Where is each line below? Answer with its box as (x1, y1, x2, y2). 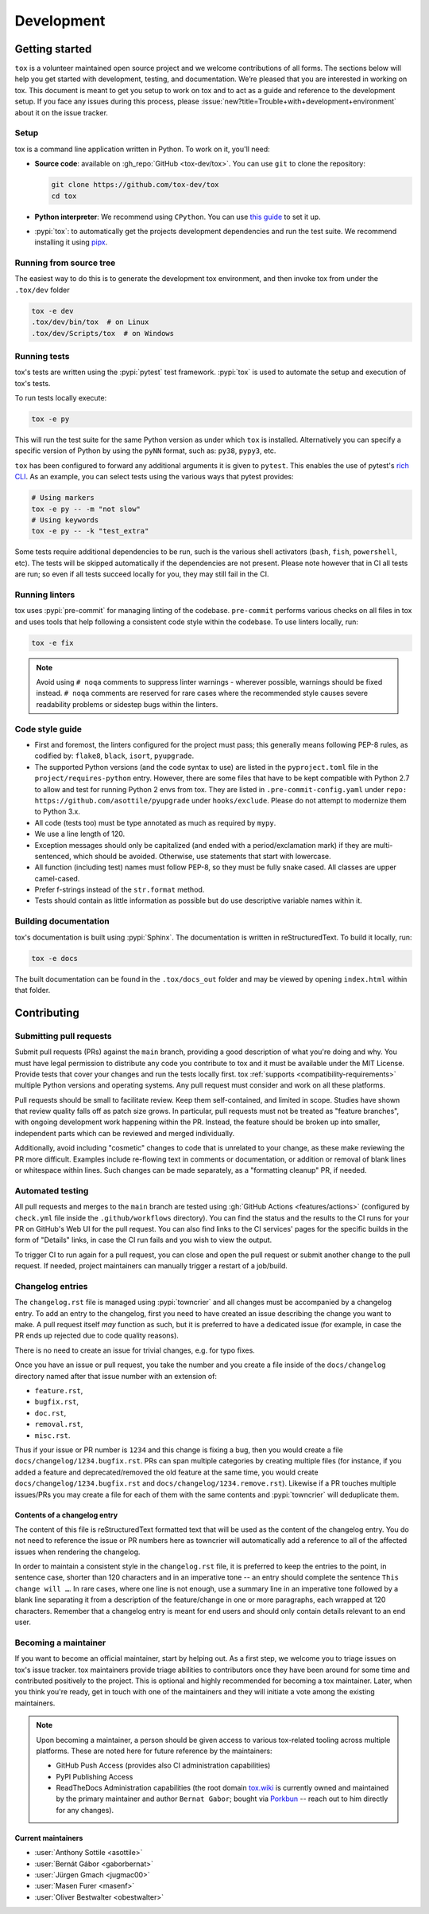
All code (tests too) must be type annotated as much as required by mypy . (34, 818, 276, 827)
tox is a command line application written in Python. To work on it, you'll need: (14, 144, 270, 154)
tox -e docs (31, 954, 79, 963)
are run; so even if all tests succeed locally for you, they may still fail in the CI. (14, 569, 269, 579)
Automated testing (14, 1185, 89, 1196)
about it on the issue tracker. (14, 107, 109, 117)
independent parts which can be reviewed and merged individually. (14, 1128, 235, 1138)
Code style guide (14, 723, 83, 734)
